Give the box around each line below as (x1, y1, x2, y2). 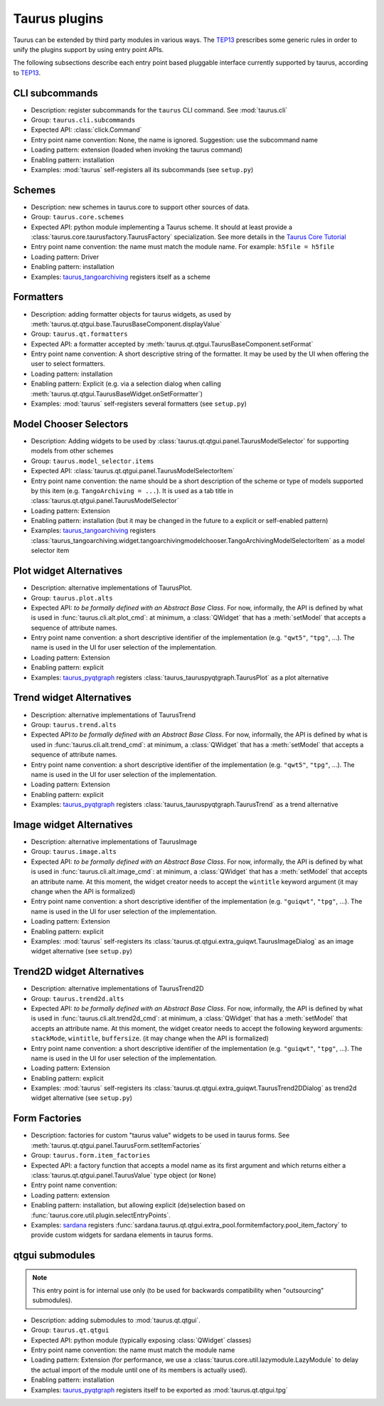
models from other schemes (31, 447, 114, 455)
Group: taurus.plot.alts (31, 593, 113, 602)
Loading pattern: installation (31, 369, 113, 378)
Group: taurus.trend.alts (31, 720, 117, 729)
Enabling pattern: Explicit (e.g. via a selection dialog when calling (31, 379, 221, 388)
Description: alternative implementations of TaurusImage (31, 837, 198, 846)
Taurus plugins (13, 11, 104, 26)
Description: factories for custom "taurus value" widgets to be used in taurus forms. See (31, 1131, 290, 1140)
